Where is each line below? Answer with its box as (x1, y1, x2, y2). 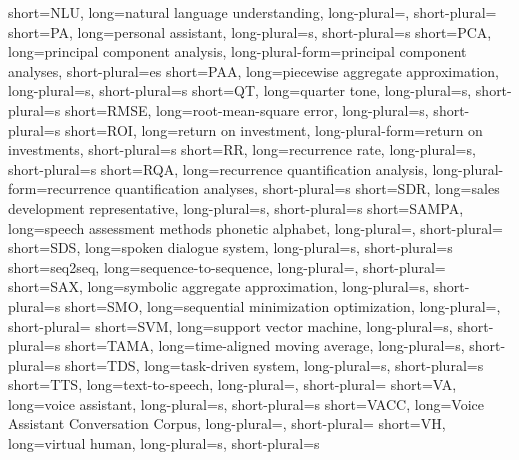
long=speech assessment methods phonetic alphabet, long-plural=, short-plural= (8, 217, 503, 238)
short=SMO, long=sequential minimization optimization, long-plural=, (64, 295, 501, 316)
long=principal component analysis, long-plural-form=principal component (8, 41, 467, 62)
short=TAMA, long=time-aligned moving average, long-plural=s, (64, 335, 465, 356)
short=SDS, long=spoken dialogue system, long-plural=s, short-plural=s (8, 237, 453, 258)
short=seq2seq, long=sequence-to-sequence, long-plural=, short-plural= (8, 256, 446, 277)
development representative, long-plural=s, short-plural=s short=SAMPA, (8, 197, 464, 218)
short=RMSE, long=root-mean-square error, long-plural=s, (64, 99, 429, 120)
